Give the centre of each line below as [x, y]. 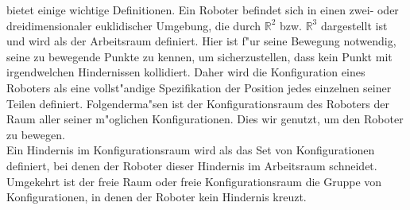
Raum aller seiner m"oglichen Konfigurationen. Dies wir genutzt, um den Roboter [205, 119]
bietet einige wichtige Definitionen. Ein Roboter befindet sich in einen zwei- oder [203, 10]
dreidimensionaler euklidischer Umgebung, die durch [134, 25]
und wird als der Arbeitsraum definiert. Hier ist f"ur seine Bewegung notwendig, [201, 41]
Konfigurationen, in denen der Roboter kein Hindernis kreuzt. [157, 197]
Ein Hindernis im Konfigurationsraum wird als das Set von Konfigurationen [191, 150]
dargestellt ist [354, 25]
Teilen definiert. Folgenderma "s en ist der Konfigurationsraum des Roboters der [198, 103]
